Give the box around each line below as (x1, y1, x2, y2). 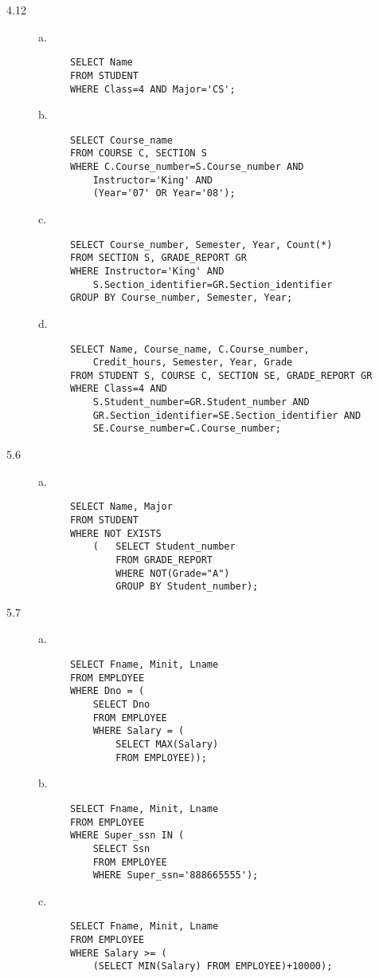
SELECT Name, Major (70, 501, 173, 513)
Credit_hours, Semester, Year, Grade (92, 357, 293, 369)
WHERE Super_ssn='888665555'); (92, 870, 259, 881)
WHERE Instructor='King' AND (70, 265, 225, 277)
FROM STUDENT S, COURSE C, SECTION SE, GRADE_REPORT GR (70, 369, 373, 381)
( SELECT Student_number (92, 541, 236, 553)
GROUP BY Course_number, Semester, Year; (70, 292, 293, 304)
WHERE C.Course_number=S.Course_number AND (70, 161, 304, 173)
